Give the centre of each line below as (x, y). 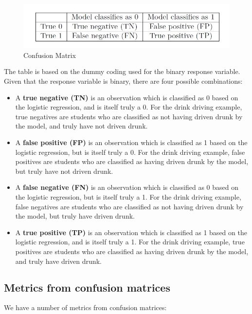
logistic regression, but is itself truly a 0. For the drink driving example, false (130, 152)
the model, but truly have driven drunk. (75, 216)
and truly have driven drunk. (58, 261)
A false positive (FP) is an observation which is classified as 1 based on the (131, 142)
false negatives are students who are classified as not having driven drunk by (129, 206)
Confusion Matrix (50, 55)
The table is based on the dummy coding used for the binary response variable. (122, 71)
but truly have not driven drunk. (64, 171)
